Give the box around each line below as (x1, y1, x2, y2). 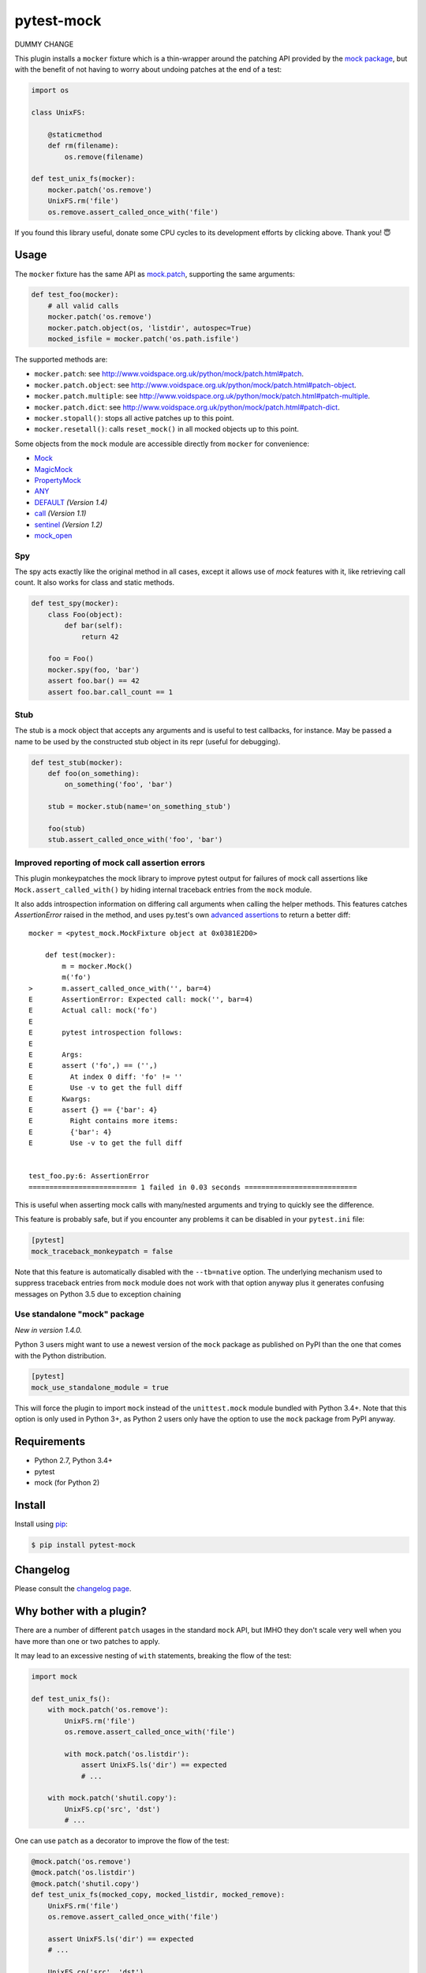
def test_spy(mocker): (31, 599, 119, 608)
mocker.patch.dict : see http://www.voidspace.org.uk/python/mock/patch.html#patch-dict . (34, 402, 340, 412)
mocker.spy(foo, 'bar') (47, 665, 140, 674)
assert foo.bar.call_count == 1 (47, 687, 174, 696)
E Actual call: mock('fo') (28, 1006, 158, 1015)
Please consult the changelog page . (14, 1584, 132, 1593)
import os (31, 86, 69, 95)
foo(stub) (47, 824, 86, 833)
